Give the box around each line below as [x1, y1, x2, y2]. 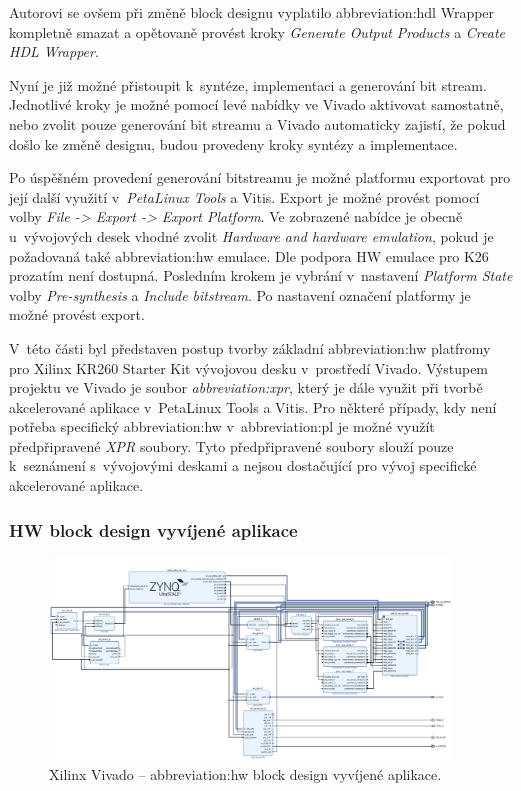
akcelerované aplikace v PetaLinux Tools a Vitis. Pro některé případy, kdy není [9, 396, 497, 417]
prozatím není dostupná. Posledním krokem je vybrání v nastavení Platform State [9, 265, 513, 286]
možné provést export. [9, 304, 145, 325]
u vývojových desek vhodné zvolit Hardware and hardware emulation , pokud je [9, 225, 494, 246]
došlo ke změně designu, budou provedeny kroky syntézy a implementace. [9, 133, 458, 154]
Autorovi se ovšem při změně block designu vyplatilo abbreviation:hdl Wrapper [9, 2, 495, 22]
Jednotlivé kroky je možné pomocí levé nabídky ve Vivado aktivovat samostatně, [9, 94, 504, 115]
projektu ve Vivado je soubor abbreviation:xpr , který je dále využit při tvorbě [9, 377, 483, 398]
